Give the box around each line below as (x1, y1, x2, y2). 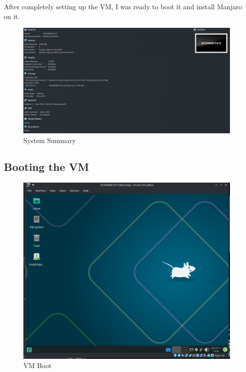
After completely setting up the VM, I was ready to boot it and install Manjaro (4, 1, 242, 11)
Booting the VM (4, 159, 89, 174)
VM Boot (23, 360, 52, 371)
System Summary (23, 135, 76, 145)
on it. (4, 11, 20, 21)
